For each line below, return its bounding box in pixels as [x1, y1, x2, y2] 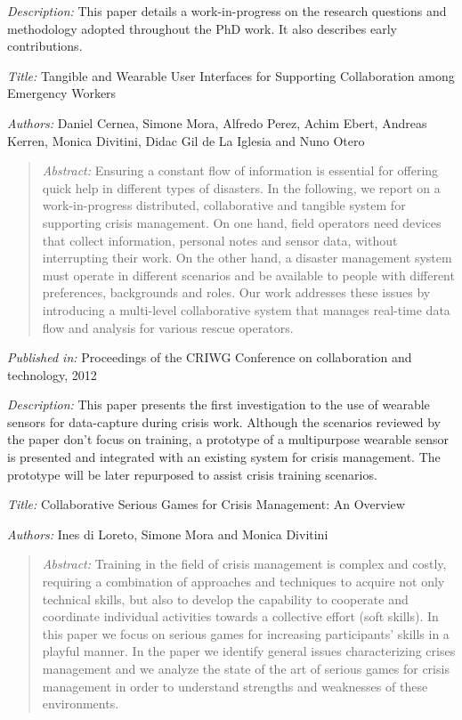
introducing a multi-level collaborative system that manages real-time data [42, 300, 450, 319]
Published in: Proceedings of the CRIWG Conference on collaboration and [7, 348, 412, 367]
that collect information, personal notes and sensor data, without [42, 231, 398, 249]
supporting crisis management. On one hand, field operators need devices [42, 213, 442, 231]
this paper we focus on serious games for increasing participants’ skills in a [42, 624, 450, 643]
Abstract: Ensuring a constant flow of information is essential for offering [42, 161, 439, 180]
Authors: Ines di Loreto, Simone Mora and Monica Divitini [7, 524, 328, 543]
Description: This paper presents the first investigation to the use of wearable [7, 395, 430, 414]
